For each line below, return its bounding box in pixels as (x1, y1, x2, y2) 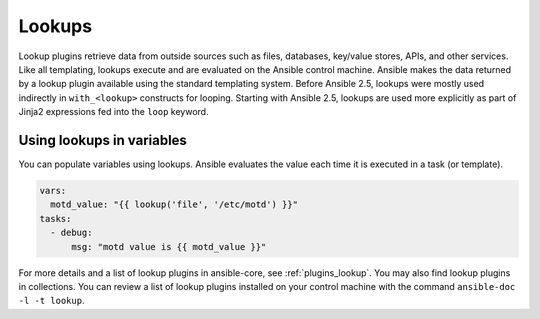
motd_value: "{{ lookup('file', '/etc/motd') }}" (50, 199, 299, 210)
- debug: (50, 227, 93, 239)
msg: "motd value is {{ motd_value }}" (71, 241, 267, 252)
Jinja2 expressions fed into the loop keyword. (18, 106, 209, 118)
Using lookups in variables (18, 131, 187, 149)
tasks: (39, 213, 72, 224)
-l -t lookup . (18, 295, 85, 307)
